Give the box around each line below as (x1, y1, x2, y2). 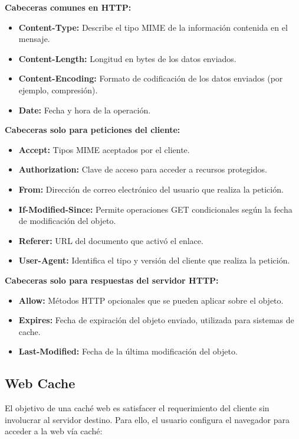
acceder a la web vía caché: (5, 425, 103, 437)
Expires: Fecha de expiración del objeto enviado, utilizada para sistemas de (18, 314, 294, 326)
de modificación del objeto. (18, 214, 116, 227)
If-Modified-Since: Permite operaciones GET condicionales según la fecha (18, 203, 293, 215)
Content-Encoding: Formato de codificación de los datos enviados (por (18, 72, 283, 84)
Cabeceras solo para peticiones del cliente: (5, 123, 180, 136)
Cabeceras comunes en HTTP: (5, 1, 132, 13)
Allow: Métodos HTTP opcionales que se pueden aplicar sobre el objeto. (18, 294, 284, 306)
